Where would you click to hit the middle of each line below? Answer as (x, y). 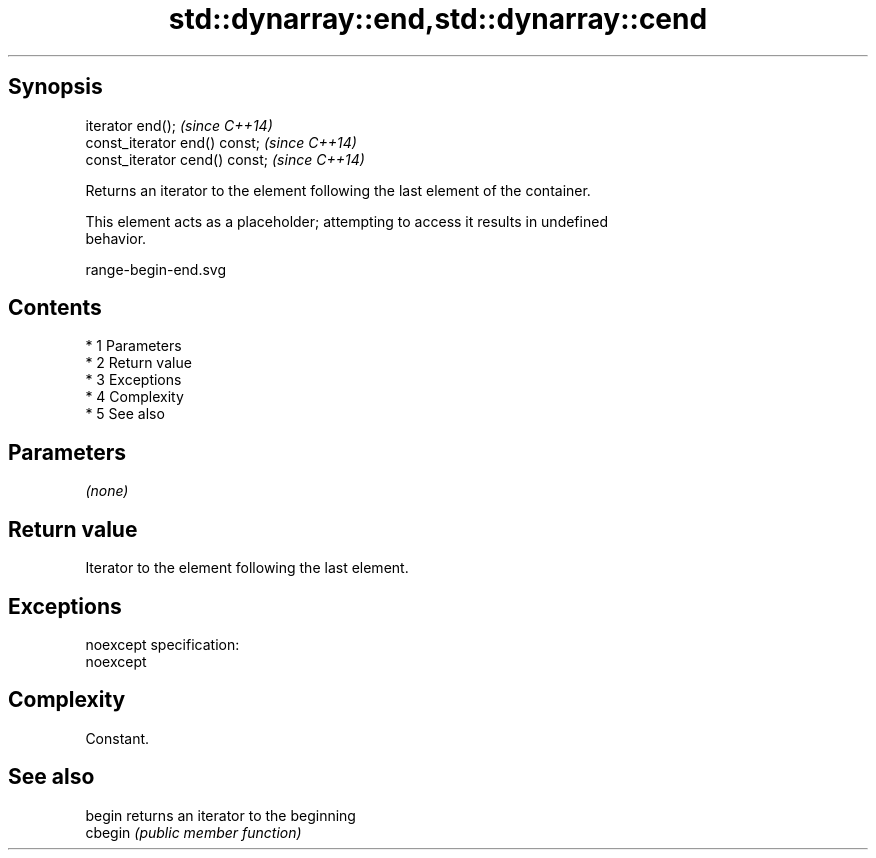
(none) (107, 491)
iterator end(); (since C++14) (179, 125)
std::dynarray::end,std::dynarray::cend (438, 19)
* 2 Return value (138, 363)
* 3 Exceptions (133, 380)
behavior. (116, 238)
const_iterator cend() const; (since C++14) (225, 159)
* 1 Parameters (133, 346)
